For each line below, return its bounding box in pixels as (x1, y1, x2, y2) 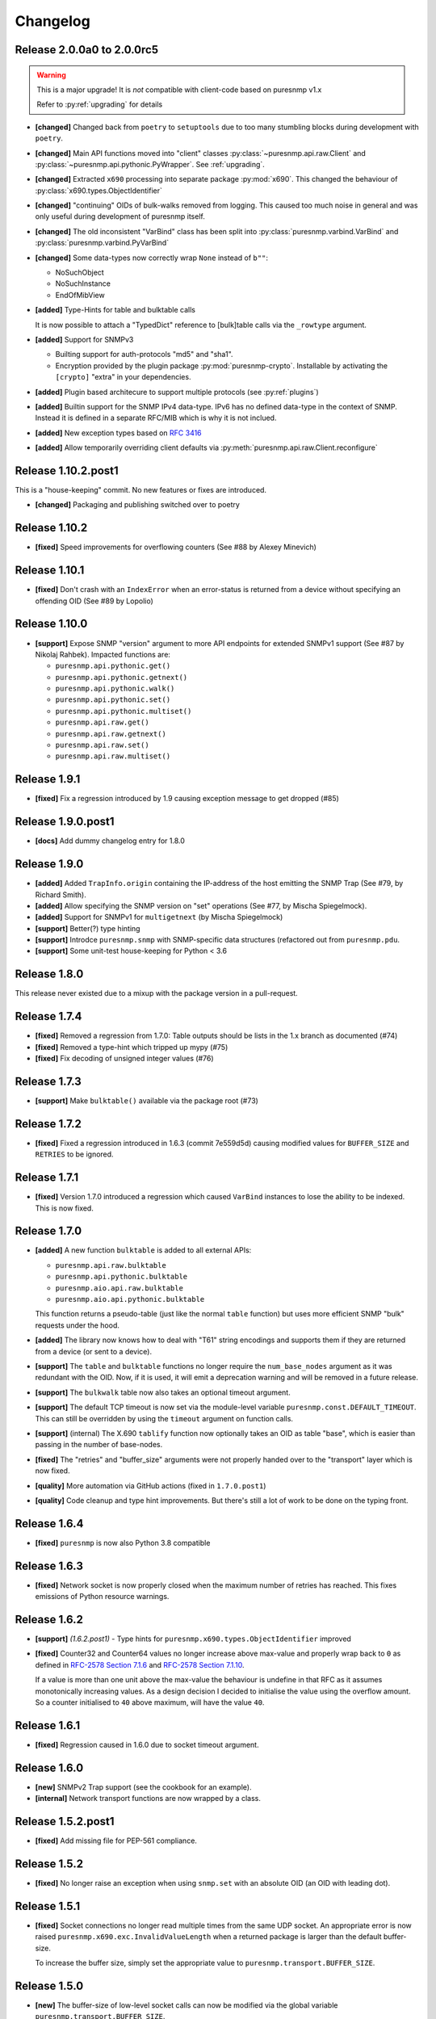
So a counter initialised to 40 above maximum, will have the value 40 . (35, 1697, 265, 1707)
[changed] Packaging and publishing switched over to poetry (35, 500, 240, 510)
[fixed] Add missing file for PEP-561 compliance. (35, 1836, 198, 1845)
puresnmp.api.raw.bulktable (55, 1261, 167, 1270)
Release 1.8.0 (15, 968, 84, 981)
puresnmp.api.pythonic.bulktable (55, 1272, 188, 1282)
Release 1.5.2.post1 (15, 1814, 115, 1828)
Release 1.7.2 (15, 1117, 82, 1131)
